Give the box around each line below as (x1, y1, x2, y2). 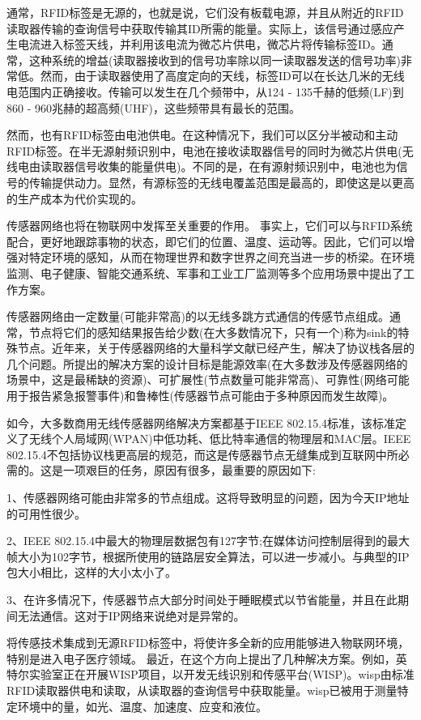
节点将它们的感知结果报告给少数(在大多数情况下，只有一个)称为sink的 (28, 323, 398, 340)
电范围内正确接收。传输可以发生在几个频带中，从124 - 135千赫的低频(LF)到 (6, 83, 404, 100)
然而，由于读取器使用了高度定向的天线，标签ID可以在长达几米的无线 (40, 67, 405, 84)
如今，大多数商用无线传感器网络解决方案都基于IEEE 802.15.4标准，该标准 (6, 414, 396, 431)
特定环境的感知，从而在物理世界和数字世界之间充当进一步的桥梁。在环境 (28, 249, 415, 266)
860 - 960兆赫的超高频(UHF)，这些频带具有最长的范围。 (6, 99, 301, 116)
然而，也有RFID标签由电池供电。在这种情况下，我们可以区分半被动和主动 (6, 126, 398, 143)
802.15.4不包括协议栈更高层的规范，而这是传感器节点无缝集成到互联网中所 (6, 445, 398, 462)
